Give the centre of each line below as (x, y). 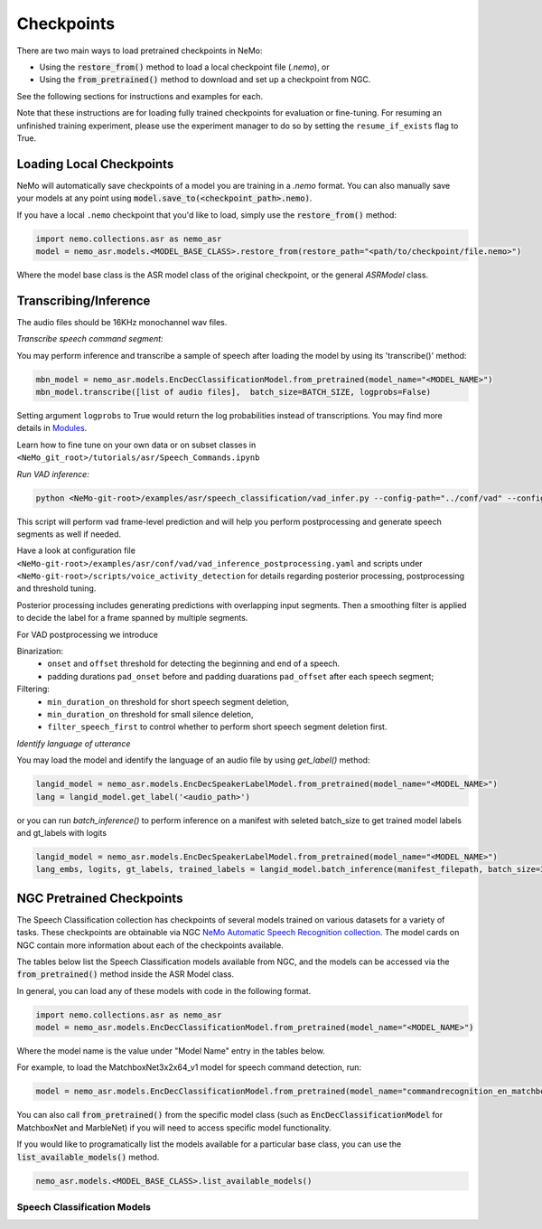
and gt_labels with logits (62, 832)
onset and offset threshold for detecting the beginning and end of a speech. (194, 663)
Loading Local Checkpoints (95, 164)
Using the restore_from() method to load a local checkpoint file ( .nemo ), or (184, 67)
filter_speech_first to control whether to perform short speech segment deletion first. (217, 727)
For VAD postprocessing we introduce (87, 634)
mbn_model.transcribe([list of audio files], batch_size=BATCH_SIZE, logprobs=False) (234, 392)
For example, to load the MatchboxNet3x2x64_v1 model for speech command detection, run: (189, 1067)
